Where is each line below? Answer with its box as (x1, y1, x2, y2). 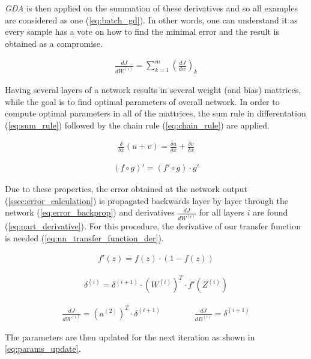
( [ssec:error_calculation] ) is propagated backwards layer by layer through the (5, 194, 288, 207)
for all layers (199, 206, 245, 219)
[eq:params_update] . (5, 342, 81, 355)
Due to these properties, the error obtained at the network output (5, 182, 247, 195)
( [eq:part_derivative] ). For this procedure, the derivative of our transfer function (5, 220, 301, 232)
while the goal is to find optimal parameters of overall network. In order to (5, 95, 280, 107)
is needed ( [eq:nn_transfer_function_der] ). (5, 231, 164, 244)
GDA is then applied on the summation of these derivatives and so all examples (5, 2, 298, 14)
